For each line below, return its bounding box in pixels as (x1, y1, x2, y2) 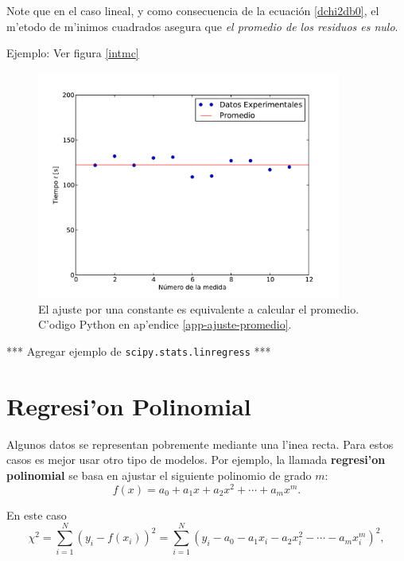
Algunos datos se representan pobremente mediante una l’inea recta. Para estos (6, 435, 394, 452)
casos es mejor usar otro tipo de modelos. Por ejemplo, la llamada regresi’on (6, 451, 386, 468)
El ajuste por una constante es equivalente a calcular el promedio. (38, 300, 359, 317)
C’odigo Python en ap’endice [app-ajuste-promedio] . (38, 316, 292, 333)
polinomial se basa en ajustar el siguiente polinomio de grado (6, 466, 312, 483)
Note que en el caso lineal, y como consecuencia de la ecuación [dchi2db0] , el (6, 2, 379, 18)
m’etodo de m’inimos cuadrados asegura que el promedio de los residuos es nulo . (6, 18, 398, 34)
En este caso (6, 506, 67, 523)
